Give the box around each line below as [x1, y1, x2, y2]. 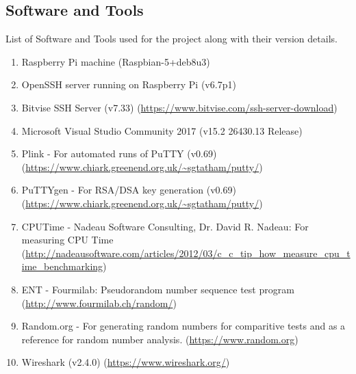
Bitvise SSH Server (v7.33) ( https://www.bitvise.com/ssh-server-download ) [21, 100, 338, 114]
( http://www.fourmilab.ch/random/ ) [21, 295, 177, 310]
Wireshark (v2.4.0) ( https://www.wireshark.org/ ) [21, 355, 230, 369]
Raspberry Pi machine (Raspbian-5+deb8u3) [21, 54, 210, 68]
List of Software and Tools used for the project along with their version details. [5, 31, 338, 46]
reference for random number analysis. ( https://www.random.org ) [21, 332, 298, 346]
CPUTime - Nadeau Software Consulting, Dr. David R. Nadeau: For [21, 219, 309, 233]
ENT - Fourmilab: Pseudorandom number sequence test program [21, 282, 294, 296]
